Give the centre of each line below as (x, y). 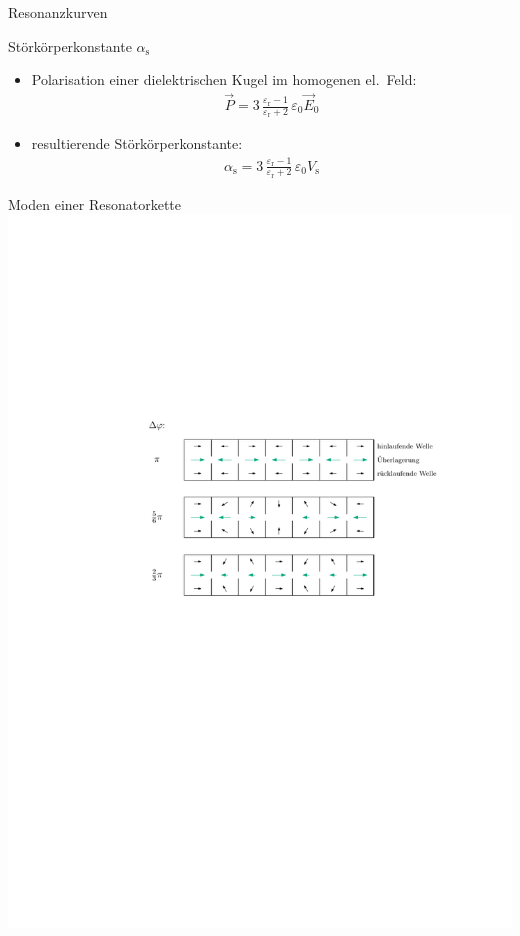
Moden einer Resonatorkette (95, 203)
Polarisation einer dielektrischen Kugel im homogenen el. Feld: (224, 79)
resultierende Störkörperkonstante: (137, 143)
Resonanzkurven (58, 12)
